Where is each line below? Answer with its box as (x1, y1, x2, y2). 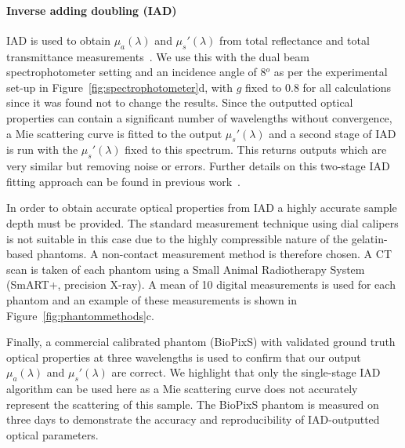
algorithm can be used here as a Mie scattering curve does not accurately (6, 381, 358, 397)
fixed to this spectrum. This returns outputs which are (125, 141, 387, 158)
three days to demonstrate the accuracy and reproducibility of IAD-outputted (6, 411, 380, 428)
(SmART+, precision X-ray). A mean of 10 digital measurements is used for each (6, 276, 396, 293)
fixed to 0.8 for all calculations (245, 78, 392, 95)
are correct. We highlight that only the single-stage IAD (111, 364, 381, 381)
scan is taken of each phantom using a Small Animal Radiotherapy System (6, 260, 365, 277)
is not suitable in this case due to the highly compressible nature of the (6, 230, 349, 246)
